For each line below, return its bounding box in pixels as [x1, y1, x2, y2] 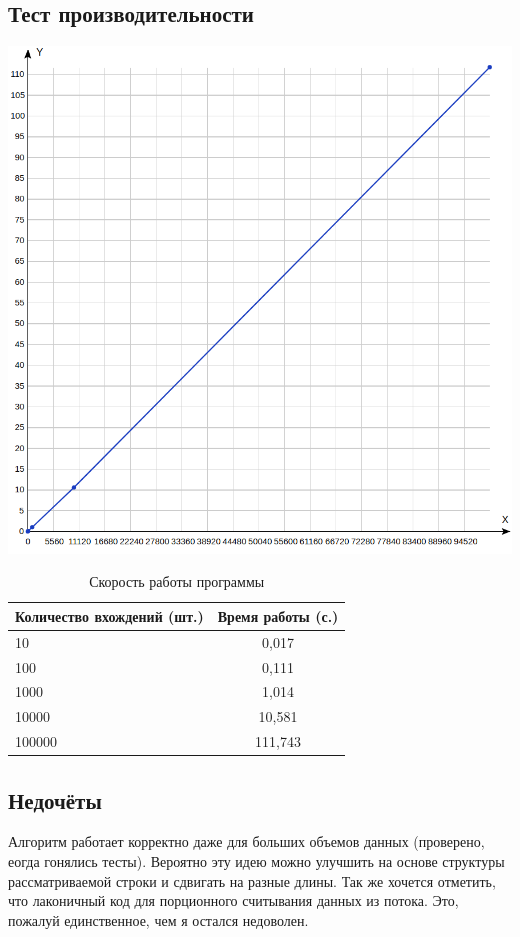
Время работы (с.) [217, 605, 339, 626]
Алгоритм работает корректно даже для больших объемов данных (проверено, [8, 831, 485, 852]
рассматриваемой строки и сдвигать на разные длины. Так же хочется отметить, [8, 870, 496, 891]
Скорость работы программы [89, 571, 265, 592]
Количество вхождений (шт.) [15, 605, 204, 626]
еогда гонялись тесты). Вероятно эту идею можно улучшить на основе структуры [8, 850, 505, 871]
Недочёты [8, 784, 102, 815]
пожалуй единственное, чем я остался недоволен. [8, 909, 309, 930]
